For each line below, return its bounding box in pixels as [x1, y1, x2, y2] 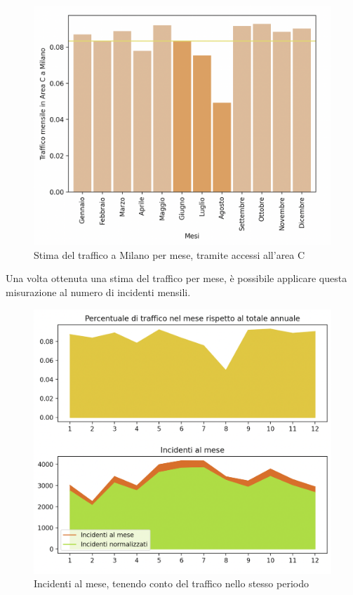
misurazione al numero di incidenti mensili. [6, 284, 191, 299]
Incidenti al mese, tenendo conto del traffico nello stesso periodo [34, 576, 309, 591]
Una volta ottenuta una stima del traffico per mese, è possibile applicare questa [6, 271, 347, 286]
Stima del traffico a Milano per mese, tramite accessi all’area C [34, 247, 305, 262]
